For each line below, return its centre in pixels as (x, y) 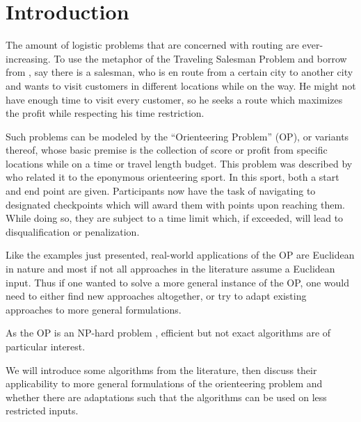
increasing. (28, 58)
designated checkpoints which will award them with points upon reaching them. (175, 204)
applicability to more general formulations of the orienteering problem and (164, 383)
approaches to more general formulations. (94, 309)
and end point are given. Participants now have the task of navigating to (161, 191)
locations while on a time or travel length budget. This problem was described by (179, 163)
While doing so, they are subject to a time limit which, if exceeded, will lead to (175, 218)
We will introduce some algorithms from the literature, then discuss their (161, 370)
